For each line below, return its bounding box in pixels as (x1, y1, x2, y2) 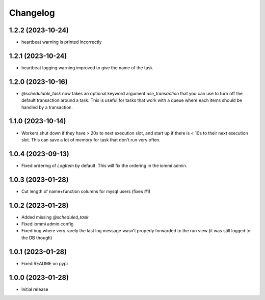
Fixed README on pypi (21, 260, 68, 266)
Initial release (21, 286, 49, 292)
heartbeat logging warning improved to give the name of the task (21, 64, 153, 71)
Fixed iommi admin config (21, 221, 74, 227)
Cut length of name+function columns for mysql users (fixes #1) (21, 188, 151, 194)
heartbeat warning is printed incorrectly (21, 39, 102, 45)
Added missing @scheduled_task (21, 214, 89, 220)
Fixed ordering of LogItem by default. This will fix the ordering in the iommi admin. (21, 163, 187, 168)
